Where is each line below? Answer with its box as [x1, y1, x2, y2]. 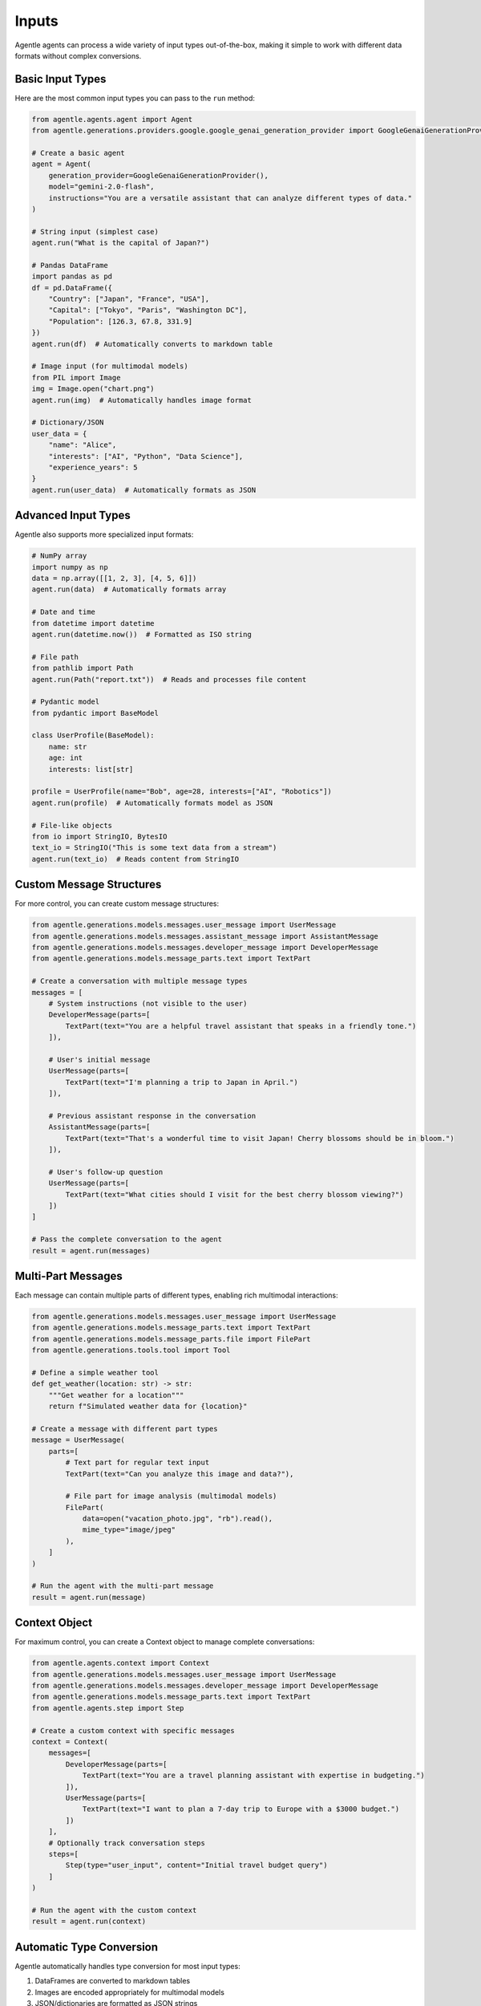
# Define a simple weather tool [31, 1368, 160, 1377]
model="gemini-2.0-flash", [48, 182, 156, 192]
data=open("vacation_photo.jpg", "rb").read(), [82, 1514, 273, 1524]
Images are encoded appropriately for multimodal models [34, 1987, 224, 1997]
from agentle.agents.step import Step [31, 1703, 184, 1712]
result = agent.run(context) [31, 1917, 147, 1926]
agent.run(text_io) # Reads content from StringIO [31, 855, 240, 863]
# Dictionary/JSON [31, 418, 104, 427]
